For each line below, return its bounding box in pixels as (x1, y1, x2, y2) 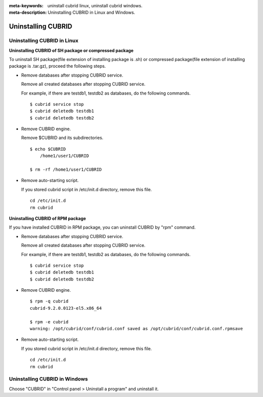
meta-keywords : (9, 3, 44, 8)
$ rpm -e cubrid (30, 319, 69, 324)
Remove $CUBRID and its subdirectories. (21, 135, 104, 141)
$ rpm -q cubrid (30, 298, 69, 304)
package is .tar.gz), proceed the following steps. (9, 63, 106, 69)
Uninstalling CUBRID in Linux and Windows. (48, 10, 135, 16)
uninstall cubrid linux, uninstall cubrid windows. (47, 3, 143, 8)
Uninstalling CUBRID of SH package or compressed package (9, 47, 134, 53)
